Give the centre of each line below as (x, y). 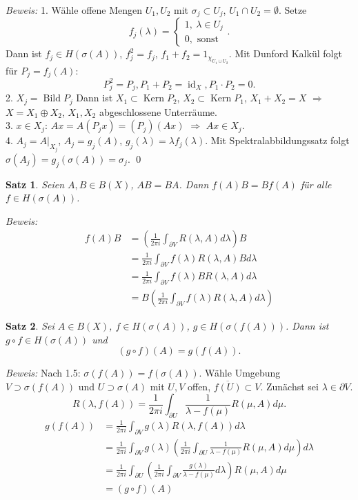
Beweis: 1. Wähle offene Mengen (74, 10)
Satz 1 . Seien (35, 184)
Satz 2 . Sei (30, 326)
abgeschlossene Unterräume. (158, 111)
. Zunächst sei (289, 386)
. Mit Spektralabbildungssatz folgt (277, 140)
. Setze (292, 10)
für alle (316, 184)
